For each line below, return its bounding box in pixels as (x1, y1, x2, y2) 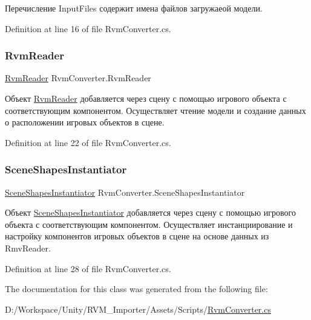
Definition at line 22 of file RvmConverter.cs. (5, 136, 171, 148)
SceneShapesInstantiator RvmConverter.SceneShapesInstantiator (5, 185, 245, 198)
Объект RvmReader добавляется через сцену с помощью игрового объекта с (5, 92, 287, 104)
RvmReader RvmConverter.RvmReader (5, 72, 151, 84)
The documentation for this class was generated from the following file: (5, 282, 268, 295)
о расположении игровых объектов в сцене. (5, 116, 165, 128)
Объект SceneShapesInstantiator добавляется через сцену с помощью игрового (5, 206, 296, 219)
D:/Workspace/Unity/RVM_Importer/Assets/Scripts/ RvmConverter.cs (5, 302, 271, 315)
